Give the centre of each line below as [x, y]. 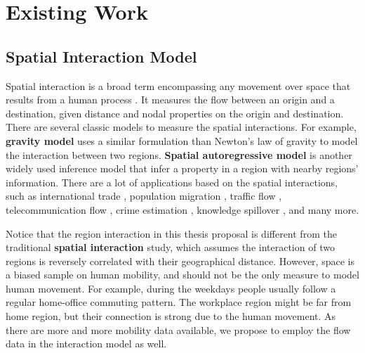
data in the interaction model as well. [86, 344]
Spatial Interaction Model [101, 56]
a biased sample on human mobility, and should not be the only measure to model [182, 275]
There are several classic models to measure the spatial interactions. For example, [181, 127]
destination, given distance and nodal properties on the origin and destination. [175, 113]
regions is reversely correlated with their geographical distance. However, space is [180, 261]
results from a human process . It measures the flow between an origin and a [170, 100]
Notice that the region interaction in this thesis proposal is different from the [171, 233]
